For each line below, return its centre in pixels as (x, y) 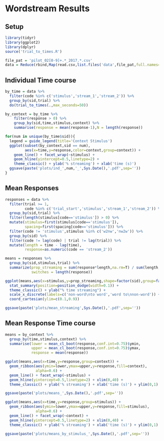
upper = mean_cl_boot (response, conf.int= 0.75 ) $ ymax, (86, 348)
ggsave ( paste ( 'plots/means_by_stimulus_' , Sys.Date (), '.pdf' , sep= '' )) (77, 434)
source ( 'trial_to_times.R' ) (34, 51)
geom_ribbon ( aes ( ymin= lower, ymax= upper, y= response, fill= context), (78, 366)
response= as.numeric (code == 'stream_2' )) (68, 250)
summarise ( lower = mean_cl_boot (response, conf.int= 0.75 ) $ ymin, (75, 343)
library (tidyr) (20, 38)
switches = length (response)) (62, 272)
